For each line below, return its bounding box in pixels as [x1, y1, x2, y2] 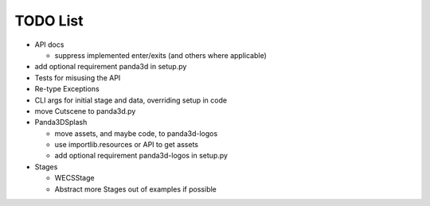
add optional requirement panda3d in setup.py [34, 62, 187, 72]
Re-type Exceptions [34, 84, 100, 94]
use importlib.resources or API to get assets [54, 140, 199, 150]
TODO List [14, 12, 84, 29]
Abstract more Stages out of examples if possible [54, 184, 217, 194]
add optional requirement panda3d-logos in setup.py [54, 151, 229, 161]
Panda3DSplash [34, 118, 88, 127]
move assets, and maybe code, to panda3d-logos [54, 128, 218, 138]
